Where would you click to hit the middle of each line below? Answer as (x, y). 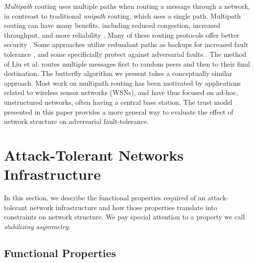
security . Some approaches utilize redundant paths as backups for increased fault (126, 44)
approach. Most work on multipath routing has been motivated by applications (122, 83)
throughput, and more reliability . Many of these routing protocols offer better (122, 35)
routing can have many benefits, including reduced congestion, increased (112, 25)
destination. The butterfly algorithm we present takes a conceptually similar (118, 73)
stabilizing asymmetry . (37, 226)
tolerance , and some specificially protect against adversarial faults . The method (125, 54)
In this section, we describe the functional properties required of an (105, 198)
